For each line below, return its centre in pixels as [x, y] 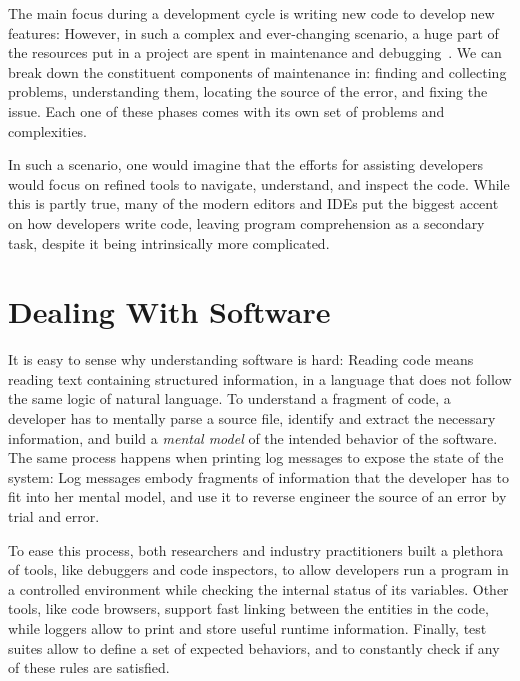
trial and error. [54, 516]
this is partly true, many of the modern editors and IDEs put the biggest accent [253, 203]
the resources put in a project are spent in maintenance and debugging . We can [255, 52]
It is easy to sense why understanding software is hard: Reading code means [241, 359]
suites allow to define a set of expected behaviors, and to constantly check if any [254, 647]
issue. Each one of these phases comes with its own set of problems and [226, 110]
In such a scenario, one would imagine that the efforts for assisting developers [246, 164]
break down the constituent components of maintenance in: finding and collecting [257, 71]
